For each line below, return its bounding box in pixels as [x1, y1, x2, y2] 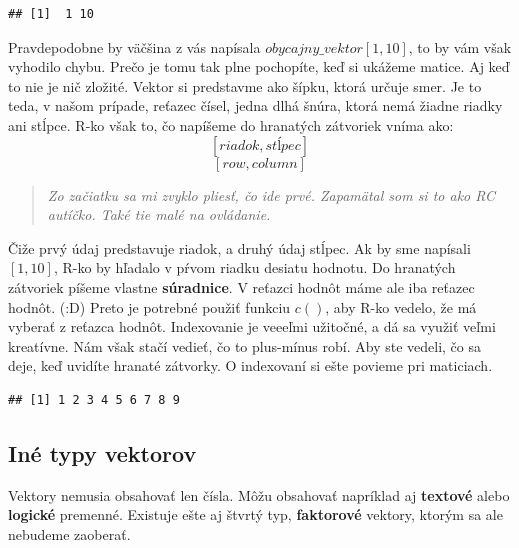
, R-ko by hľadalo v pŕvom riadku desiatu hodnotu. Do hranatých [53, 257, 456, 278]
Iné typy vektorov [8, 437, 197, 468]
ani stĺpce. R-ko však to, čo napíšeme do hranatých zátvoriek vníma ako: [8, 114, 454, 135]
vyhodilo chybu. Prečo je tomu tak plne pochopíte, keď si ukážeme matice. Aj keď [8, 56, 510, 77]
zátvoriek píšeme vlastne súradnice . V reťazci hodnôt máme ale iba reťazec [8, 276, 475, 297]
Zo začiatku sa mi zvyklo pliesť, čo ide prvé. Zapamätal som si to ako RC [47, 184, 496, 205]
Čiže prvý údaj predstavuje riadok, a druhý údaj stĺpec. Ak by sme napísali [8, 237, 471, 258]
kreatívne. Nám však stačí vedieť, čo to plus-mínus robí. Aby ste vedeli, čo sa [8, 335, 481, 356]
